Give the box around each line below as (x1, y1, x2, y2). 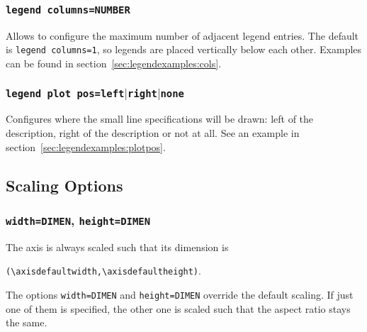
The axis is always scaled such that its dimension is (6, 239, 229, 254)
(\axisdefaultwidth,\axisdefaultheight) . (6, 263, 201, 278)
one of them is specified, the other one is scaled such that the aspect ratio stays (6, 301, 351, 316)
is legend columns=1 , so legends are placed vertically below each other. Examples (6, 42, 362, 57)
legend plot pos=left (6, 87, 125, 99)
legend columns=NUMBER (6, 4, 130, 16)
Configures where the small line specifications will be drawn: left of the (6, 111, 314, 126)
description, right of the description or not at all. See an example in (6, 126, 300, 140)
